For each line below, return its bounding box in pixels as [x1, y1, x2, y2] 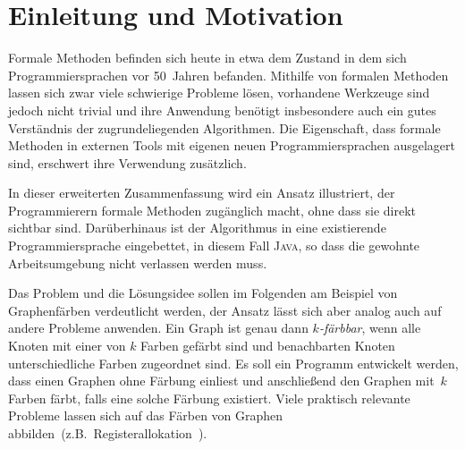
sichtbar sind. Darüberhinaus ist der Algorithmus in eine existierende [8, 218, 386, 237]
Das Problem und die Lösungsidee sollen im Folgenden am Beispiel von [8, 284, 398, 302]
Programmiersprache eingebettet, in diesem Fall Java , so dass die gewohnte [8, 236, 420, 255]
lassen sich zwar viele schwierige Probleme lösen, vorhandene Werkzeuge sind [8, 83, 430, 102]
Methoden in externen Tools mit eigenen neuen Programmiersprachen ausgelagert [8, 136, 455, 155]
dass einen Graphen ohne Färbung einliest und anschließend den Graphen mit [8, 371, 435, 390]
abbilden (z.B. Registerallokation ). [8, 424, 207, 442]
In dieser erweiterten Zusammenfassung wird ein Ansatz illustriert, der [8, 183, 395, 202]
